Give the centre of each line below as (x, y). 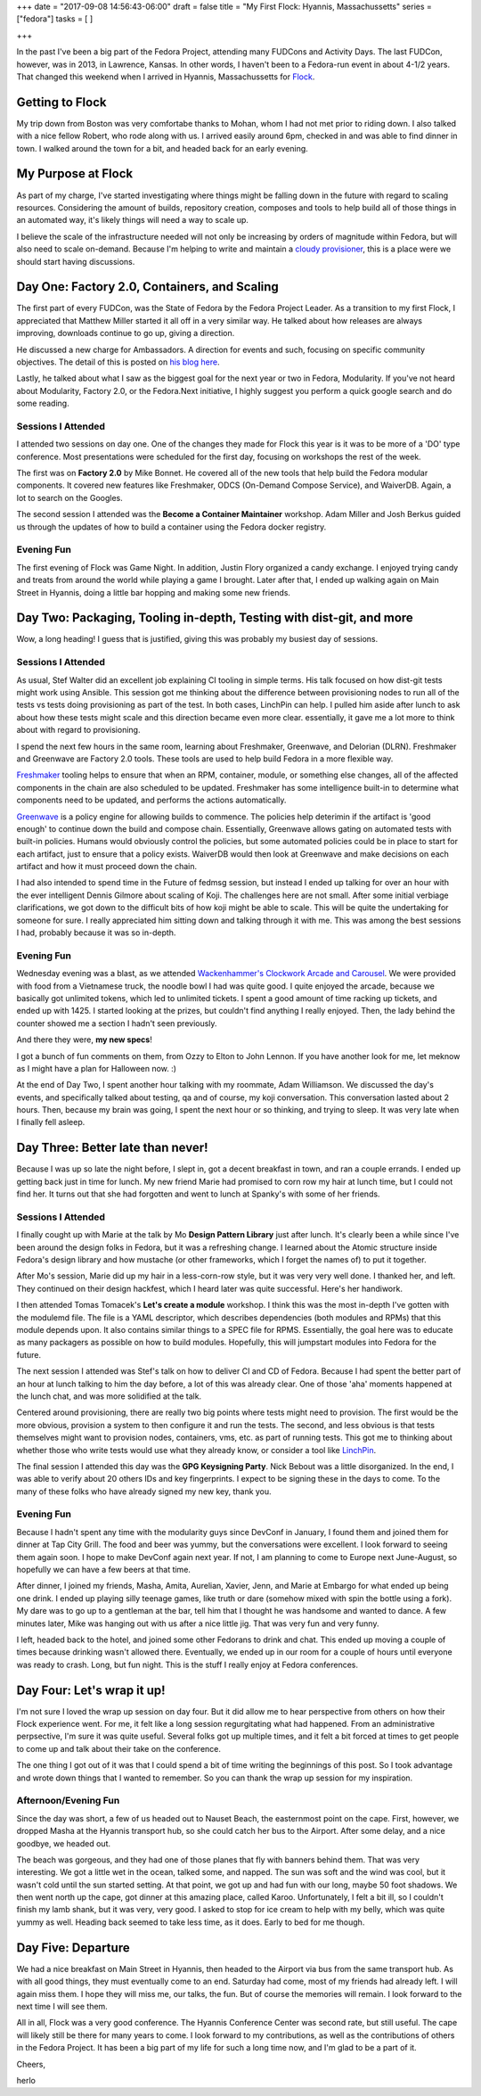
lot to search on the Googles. (70, 497)
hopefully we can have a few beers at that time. (104, 1570)
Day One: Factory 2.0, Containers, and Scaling (148, 287)
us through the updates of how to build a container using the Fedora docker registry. (171, 527)
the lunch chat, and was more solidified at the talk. (109, 1396)
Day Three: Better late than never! (112, 1148)
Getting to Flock (61, 102)
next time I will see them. (62, 2006)
